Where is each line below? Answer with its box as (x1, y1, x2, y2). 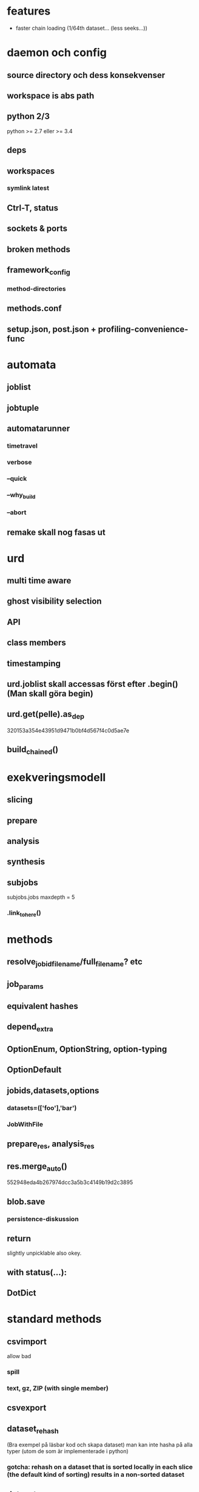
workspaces (7, 166, 55, 176)
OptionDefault (7, 1065, 62, 1075)
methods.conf (7, 303, 62, 314)
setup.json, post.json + (7, 324, 96, 334)
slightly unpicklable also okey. (7, 1249, 82, 1257)
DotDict (7, 1288, 36, 1299)
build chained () (7, 744, 59, 756)
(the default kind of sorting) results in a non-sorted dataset (7, 1471, 184, 1479)
